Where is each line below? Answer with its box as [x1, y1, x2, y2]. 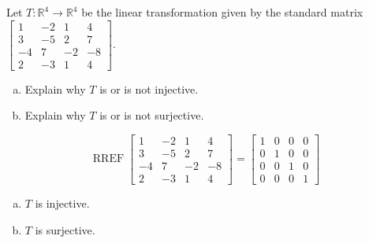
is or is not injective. [99, 80, 199, 97]
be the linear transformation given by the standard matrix [81, 4, 363, 20]
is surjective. [35, 221, 95, 237]
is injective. [35, 195, 90, 212]
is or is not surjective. [99, 107, 204, 123]
